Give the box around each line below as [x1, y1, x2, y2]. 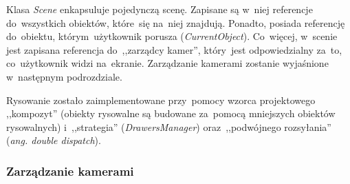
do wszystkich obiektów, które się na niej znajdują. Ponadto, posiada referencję [6, 15, 345, 30]
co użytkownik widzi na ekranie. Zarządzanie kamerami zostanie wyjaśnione [6, 56, 329, 70]
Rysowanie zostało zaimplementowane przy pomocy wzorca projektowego [6, 92, 316, 107]
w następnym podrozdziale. [6, 69, 122, 83]
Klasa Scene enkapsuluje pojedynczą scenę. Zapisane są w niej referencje [6, 2, 313, 16]
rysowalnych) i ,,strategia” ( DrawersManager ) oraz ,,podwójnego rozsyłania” [6, 119, 331, 134]
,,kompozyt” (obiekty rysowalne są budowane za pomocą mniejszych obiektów [6, 106, 336, 121]
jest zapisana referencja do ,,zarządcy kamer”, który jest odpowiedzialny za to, [6, 42, 342, 57]
